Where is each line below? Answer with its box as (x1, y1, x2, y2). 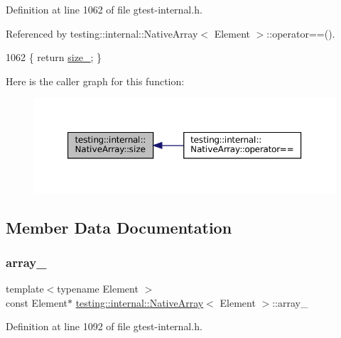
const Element (6, 295, 67, 310)
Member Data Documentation (6, 216, 232, 238)
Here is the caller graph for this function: (6, 73, 185, 88)
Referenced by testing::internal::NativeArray (6, 26, 198, 40)
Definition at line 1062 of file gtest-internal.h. (6, 2, 202, 16)
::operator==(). (266, 26, 335, 40)
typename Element (57, 281, 139, 296)
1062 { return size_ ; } (6, 50, 102, 65)
